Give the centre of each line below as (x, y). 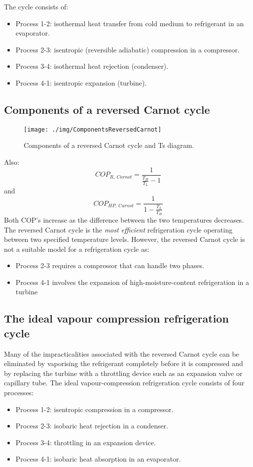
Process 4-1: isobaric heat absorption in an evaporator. (98, 459)
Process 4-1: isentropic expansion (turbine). (81, 82)
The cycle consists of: (36, 6)
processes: (19, 393)
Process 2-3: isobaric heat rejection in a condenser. (92, 426)
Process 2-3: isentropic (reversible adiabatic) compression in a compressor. (127, 49)
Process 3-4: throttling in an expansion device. (86, 442)
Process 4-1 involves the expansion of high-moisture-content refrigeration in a (132, 282)
